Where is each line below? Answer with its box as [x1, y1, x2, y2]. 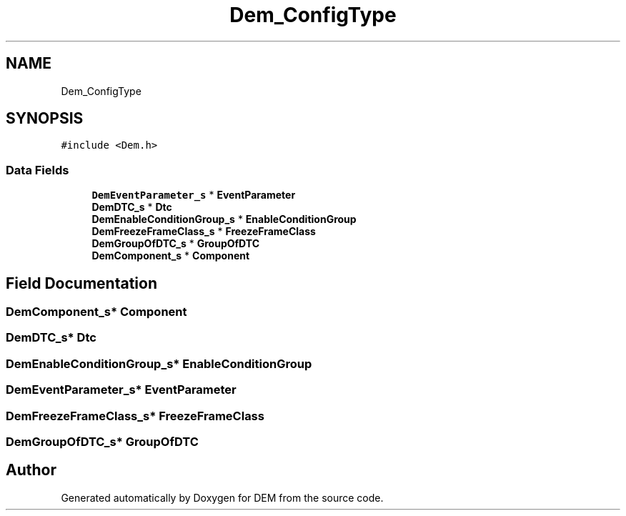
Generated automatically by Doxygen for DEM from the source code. [61, 491, 384, 504]
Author [6, 461, 56, 480]
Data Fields [6, 162, 69, 177]
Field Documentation [6, 274, 157, 292]
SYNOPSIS [6, 109, 84, 128]
